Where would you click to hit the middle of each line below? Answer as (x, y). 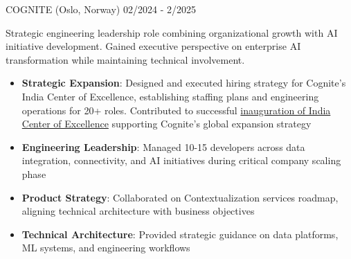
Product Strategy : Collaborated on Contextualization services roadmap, (180, 197)
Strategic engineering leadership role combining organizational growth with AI (172, 32)
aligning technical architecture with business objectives (138, 211)
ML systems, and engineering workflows (106, 248)
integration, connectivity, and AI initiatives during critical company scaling (181, 160)
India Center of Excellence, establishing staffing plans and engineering (170, 96)
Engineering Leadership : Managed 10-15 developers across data (163, 146)
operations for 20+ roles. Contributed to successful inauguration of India (176, 110)
